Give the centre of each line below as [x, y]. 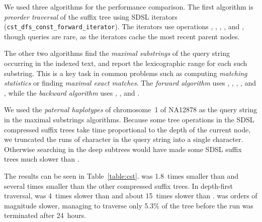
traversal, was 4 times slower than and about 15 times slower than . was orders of [131, 196]
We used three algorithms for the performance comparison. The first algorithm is [129, 7]
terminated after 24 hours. [45, 215]
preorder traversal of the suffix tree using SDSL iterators [91, 16]
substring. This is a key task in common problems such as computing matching [126, 73]
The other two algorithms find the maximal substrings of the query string [117, 53]
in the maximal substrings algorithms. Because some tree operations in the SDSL [129, 119]
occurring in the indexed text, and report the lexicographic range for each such [126, 63]
